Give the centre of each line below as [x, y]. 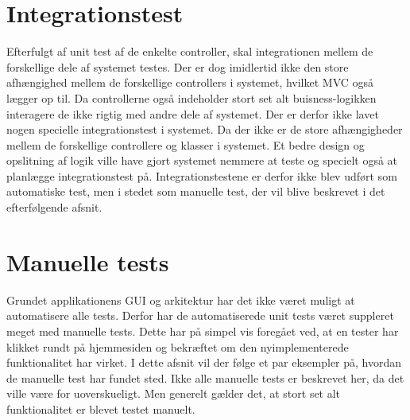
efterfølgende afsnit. [54, 207]
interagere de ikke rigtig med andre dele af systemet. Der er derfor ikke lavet [193, 113]
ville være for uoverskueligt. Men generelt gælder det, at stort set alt [174, 393]
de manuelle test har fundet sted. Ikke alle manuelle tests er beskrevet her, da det [205, 377]
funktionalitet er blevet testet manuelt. [101, 408]
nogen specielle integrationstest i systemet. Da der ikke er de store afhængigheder [205, 129]
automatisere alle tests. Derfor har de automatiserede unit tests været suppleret [200, 315]
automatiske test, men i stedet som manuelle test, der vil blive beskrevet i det [196, 191]
